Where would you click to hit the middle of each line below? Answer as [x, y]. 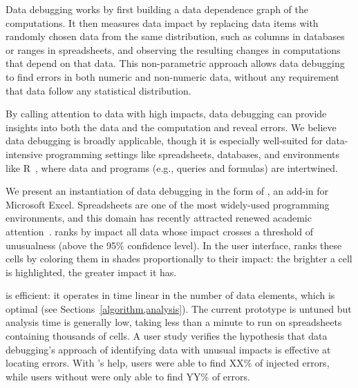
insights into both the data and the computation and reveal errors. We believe [171, 127]
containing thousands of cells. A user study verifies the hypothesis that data [167, 336]
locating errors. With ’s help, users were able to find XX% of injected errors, [168, 363]
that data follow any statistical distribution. [98, 90]
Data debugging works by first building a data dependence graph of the [157, 9]
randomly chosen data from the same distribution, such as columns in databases [175, 36]
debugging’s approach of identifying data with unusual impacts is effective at [168, 349]
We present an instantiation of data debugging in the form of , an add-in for [167, 191]
